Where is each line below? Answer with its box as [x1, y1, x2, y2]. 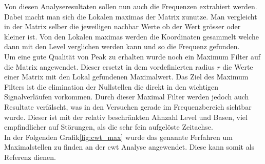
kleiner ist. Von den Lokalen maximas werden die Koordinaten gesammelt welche [4, 31, 259, 42]
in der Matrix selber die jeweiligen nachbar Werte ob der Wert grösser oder [4, 21, 241, 32]
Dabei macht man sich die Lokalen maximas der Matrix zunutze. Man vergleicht [4, 11, 257, 22]
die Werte [222, 61, 253, 72]
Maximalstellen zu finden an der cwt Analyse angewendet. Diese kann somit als [4, 141, 255, 152]
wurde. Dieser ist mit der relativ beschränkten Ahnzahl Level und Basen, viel [4, 111, 248, 122]
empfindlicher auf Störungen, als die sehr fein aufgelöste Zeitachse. [4, 121, 213, 132]
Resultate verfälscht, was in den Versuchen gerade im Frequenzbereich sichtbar [4, 101, 252, 112]
